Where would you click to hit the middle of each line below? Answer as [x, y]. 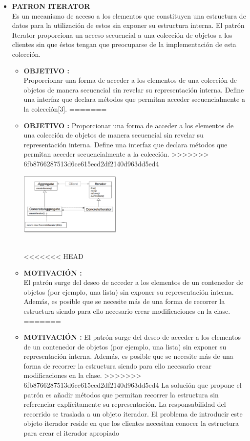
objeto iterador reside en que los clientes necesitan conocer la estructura [131, 423]
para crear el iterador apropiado [72, 433]
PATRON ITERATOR [51, 6]
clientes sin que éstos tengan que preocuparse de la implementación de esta [124, 44]
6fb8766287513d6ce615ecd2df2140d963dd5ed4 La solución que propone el [133, 385]
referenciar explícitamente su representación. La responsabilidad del [125, 404]
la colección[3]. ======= [65, 108]
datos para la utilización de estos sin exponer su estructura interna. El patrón [128, 25]
